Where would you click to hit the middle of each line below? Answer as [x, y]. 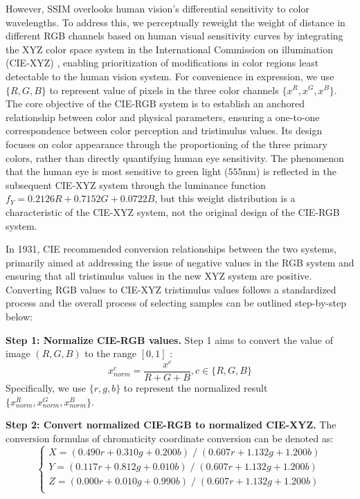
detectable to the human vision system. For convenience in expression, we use [170, 76]
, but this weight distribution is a [225, 198]
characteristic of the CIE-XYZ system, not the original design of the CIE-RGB [173, 211]
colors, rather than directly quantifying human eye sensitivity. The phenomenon [175, 157]
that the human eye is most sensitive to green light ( [117, 171]
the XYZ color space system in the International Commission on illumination [169, 49]
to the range [111, 353]
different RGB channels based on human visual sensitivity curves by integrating [174, 36]
